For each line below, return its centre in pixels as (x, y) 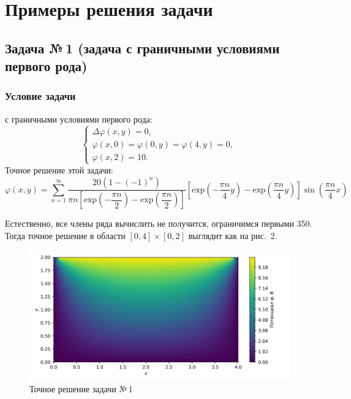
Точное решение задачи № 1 (81, 389)
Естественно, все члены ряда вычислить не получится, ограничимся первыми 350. (159, 223)
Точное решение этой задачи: (59, 169)
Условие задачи (40, 96)
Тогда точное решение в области (65, 235)
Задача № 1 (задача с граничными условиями (142, 47)
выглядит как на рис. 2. (233, 235)
